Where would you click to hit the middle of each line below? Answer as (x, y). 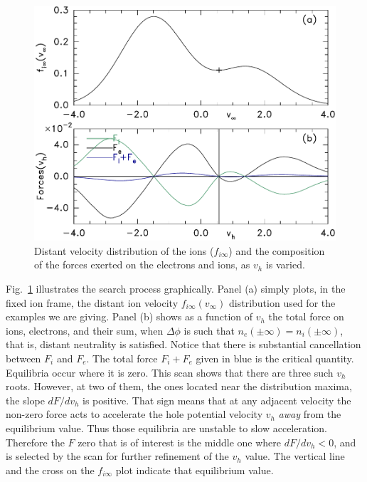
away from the (310, 414)
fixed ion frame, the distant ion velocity (92, 302)
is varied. (285, 264)
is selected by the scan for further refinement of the (117, 456)
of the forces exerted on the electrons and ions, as (142, 264)
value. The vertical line (295, 456)
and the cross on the (50, 470)
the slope (25, 400)
